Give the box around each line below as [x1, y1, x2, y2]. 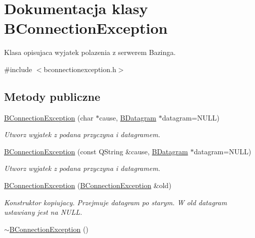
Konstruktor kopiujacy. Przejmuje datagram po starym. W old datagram [4, 197, 227, 207]
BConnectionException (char [4, 112, 94, 123]
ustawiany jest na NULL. [4, 207, 82, 217]
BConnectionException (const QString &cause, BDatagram [4, 146, 188, 156]
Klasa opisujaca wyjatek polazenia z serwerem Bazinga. [4, 47, 176, 57]
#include [4, 64, 32, 74]
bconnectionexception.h [44, 64, 116, 74]
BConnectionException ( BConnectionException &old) [4, 180, 172, 191]
